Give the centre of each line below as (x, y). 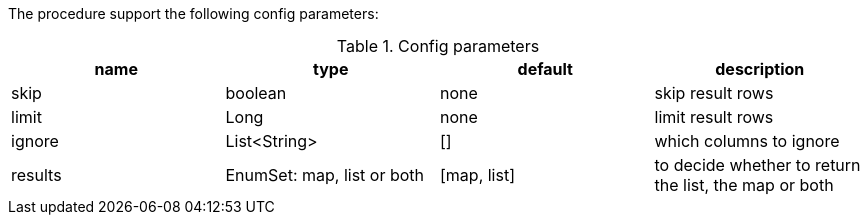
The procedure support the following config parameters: (193, 13)
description (760, 69)
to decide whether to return (757, 165)
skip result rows (714, 93)
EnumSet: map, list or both (325, 175)
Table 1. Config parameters (438, 46)
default (545, 69)
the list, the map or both (744, 185)
